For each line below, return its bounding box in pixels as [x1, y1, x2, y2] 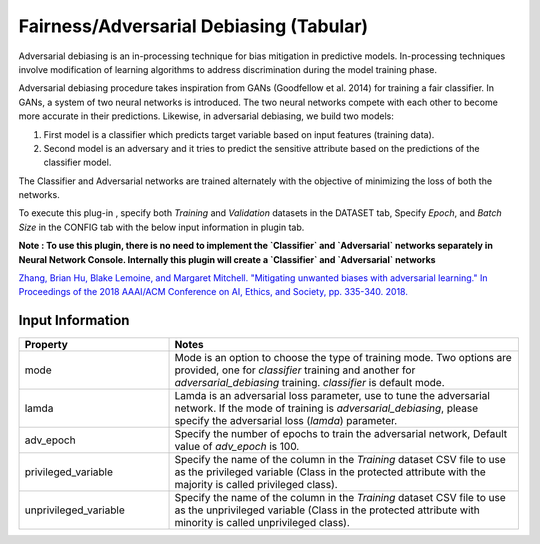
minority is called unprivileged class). [174, 516, 350, 530]
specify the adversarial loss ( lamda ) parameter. [174, 414, 398, 428]
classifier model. [43, 156, 112, 169]
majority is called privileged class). [174, 478, 339, 492]
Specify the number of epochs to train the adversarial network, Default [174, 427, 508, 441]
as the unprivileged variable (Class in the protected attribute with [174, 503, 480, 517]
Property [24, 338, 69, 352]
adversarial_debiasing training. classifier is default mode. [174, 376, 445, 390]
